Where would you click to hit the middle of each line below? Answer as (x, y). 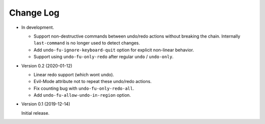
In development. (38, 27)
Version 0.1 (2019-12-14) (46, 104)
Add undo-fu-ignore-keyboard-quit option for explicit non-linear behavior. (114, 50)
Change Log (34, 13)
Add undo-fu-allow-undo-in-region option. (82, 95)
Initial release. (35, 113)
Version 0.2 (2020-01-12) (47, 65)
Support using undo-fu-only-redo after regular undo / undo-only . (104, 57)
